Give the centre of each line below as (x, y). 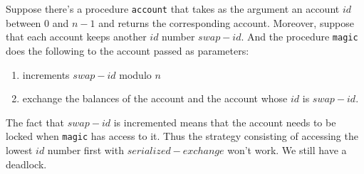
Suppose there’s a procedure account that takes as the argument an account (173, 9)
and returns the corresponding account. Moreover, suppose (226, 22)
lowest (19, 149)
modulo (135, 74)
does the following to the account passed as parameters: (128, 50)
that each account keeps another (76, 37)
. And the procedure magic (300, 37)
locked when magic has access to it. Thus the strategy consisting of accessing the (182, 136)
